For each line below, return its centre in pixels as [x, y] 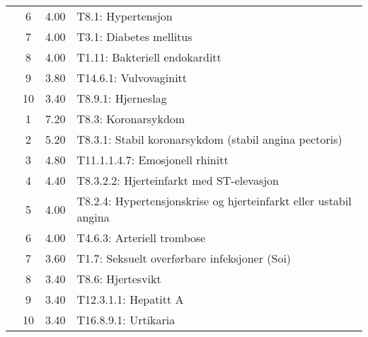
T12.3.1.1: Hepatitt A [130, 299]
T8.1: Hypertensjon [125, 16]
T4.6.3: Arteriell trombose [141, 238]
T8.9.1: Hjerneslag [122, 98]
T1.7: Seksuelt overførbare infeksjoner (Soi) [184, 258]
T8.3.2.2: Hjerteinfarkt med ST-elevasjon [178, 180]
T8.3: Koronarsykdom [131, 119]
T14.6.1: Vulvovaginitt [132, 78]
